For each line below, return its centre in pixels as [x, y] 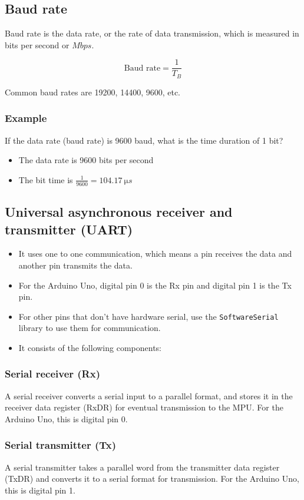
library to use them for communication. [90, 328]
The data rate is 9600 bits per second [86, 160]
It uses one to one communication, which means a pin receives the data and [155, 254]
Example [26, 118]
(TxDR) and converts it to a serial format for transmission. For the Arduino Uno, [152, 479]
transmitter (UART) [69, 229]
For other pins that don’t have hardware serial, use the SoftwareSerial [148, 316]
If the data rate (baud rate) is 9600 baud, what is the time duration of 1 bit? [144, 140]
